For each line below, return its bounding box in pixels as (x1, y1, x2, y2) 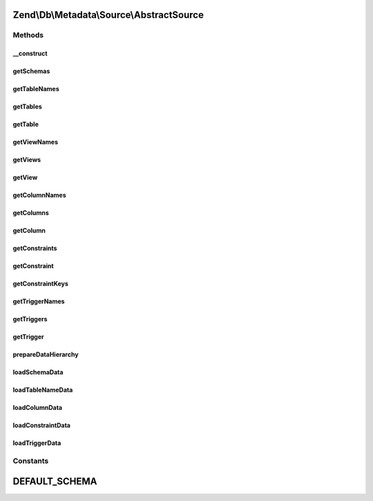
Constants (12, 456, 49, 466)
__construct (12, 49, 48, 58)
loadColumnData (12, 404, 62, 412)
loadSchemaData (12, 368, 64, 377)
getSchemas (12, 67, 50, 75)
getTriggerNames (12, 297, 65, 305)
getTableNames (12, 85, 60, 93)
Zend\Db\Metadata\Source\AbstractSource (12, 9, 204, 21)
